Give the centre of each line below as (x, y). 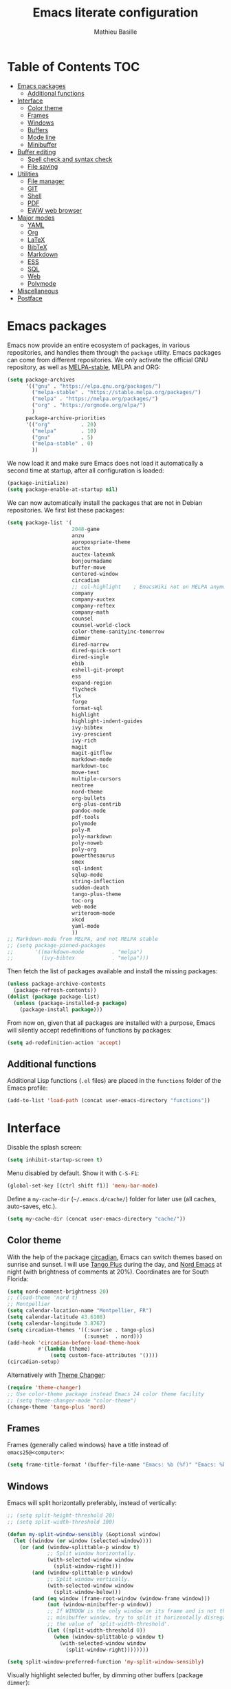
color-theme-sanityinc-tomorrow (118, 632)
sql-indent (87, 869)
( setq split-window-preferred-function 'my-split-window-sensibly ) (106, 1662)
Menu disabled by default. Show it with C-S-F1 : (73, 1173)
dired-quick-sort (97, 651)
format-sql (87, 708)
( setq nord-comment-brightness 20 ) (58, 1292)
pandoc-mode (89, 811)
